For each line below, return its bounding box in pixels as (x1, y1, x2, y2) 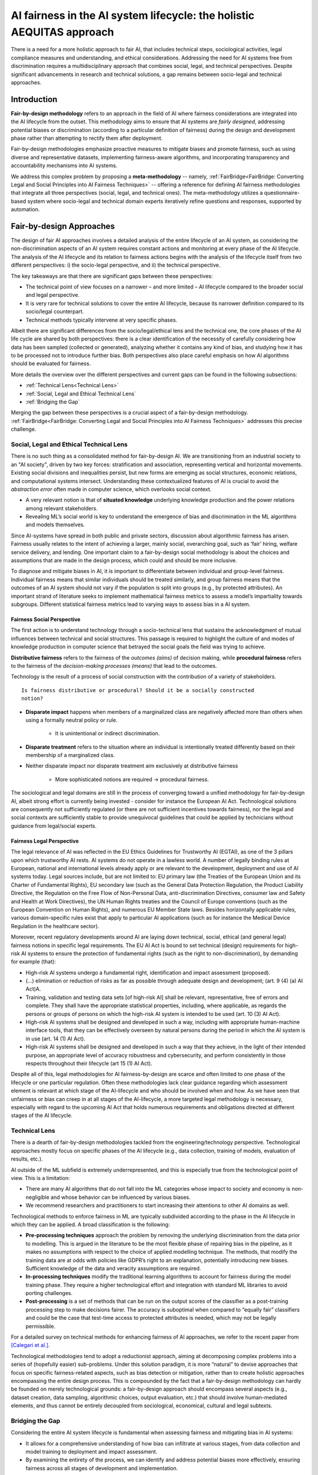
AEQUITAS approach (11, 25, 114, 38)
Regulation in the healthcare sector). (11, 922, 100, 929)
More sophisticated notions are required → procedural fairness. (55, 776, 209, 783)
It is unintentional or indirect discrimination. (55, 730, 160, 737)
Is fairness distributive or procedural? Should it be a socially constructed (21, 687, 254, 693)
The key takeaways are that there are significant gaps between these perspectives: (11, 272, 213, 280)
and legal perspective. (25, 291, 79, 299)
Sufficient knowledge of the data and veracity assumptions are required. (25, 1264, 201, 1271)
